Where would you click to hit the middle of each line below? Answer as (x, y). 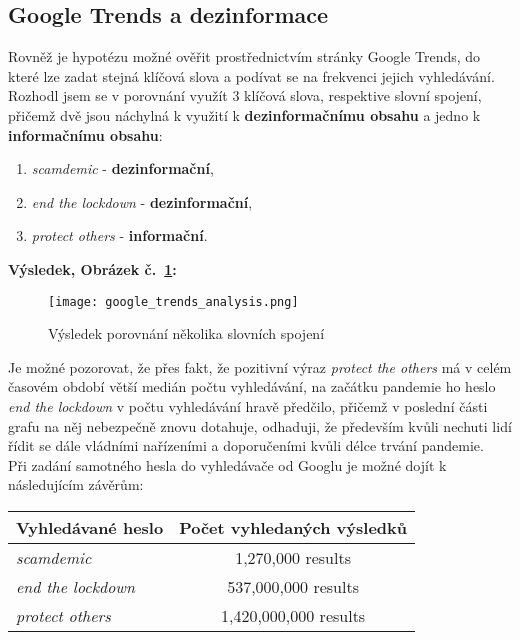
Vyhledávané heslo (90, 527)
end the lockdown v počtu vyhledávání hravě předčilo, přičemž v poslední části (248, 405)
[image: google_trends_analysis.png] (173, 301)
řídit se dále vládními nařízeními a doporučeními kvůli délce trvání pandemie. (246, 445)
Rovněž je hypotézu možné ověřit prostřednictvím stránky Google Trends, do (244, 56)
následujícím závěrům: (76, 484)
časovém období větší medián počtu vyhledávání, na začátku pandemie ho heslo (252, 386)
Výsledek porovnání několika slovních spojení (186, 333)
